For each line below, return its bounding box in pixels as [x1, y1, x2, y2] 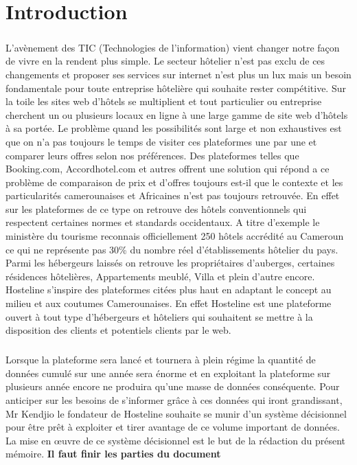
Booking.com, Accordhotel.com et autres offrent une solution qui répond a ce [5, 161, 330, 176]
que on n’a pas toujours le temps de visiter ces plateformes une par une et [5, 134, 317, 148]
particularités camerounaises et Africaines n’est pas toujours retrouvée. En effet [5, 188, 340, 203]
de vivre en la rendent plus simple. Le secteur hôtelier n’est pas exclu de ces [5, 54, 325, 68]
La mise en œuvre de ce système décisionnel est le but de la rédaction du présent [5, 433, 345, 447]
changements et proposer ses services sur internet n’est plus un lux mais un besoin [5, 67, 352, 81]
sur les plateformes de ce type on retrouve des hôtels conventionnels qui [5, 201, 307, 216]
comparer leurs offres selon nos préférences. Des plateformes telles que [5, 148, 299, 162]
